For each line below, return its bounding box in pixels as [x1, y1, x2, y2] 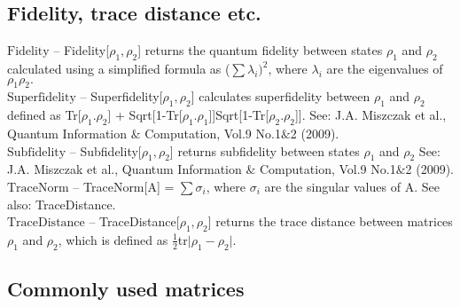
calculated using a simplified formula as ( [7, 59, 230, 77]
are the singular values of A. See [264, 177, 440, 195]
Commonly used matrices [7, 275, 245, 303]
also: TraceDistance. [7, 194, 116, 213]
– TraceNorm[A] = [73, 177, 175, 195]
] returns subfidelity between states [169, 141, 360, 160]
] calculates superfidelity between [191, 87, 370, 106]
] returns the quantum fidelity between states [137, 41, 383, 59]
